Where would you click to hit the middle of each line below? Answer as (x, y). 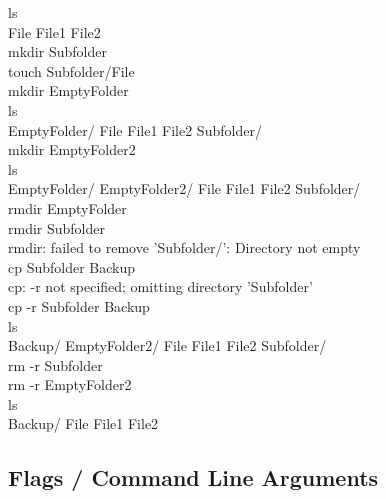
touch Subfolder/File (71, 70)
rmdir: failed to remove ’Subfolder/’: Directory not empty (184, 247)
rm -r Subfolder (55, 364)
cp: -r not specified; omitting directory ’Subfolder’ (160, 286)
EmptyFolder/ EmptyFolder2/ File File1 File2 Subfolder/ (184, 188)
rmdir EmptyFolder (67, 207)
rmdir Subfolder (56, 227)
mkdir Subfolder (57, 51)
